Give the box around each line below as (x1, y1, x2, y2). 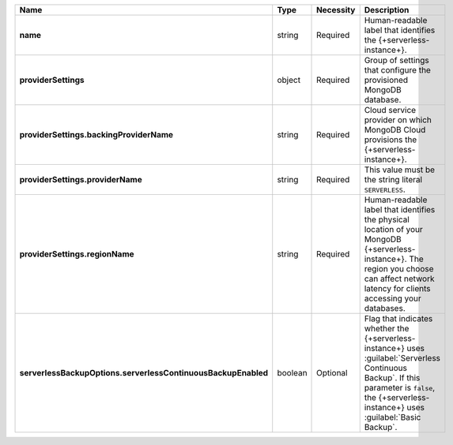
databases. (364, 303, 406, 313)
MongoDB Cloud (364, 125, 426, 135)
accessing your (364, 293, 422, 304)
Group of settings (364, 55, 430, 65)
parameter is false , (364, 383, 436, 393)
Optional (316, 368, 348, 378)
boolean (277, 368, 308, 378)
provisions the (364, 134, 417, 145)
